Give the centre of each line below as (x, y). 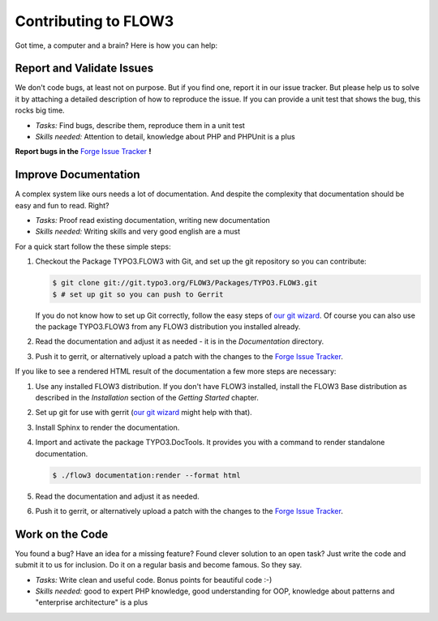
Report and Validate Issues (84, 69)
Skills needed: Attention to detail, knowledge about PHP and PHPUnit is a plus (165, 137)
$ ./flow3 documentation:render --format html (146, 475)
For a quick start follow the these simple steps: (93, 246)
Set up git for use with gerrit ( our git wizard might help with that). (144, 413)
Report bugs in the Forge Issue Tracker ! (83, 152)
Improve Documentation (78, 175)
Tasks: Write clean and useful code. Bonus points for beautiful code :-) (154, 580)
